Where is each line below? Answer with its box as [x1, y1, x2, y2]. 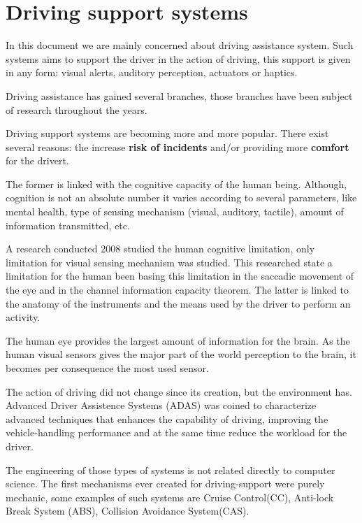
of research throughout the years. [6, 102, 147, 117]
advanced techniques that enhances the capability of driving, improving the [6, 411, 328, 426]
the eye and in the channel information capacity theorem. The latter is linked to [6, 282, 349, 297]
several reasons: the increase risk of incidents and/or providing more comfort [6, 139, 349, 154]
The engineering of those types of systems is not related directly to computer [6, 462, 335, 477]
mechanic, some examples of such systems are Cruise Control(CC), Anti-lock [6, 489, 334, 504]
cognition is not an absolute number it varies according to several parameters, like [6, 190, 357, 205]
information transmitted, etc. [6, 217, 130, 232]
